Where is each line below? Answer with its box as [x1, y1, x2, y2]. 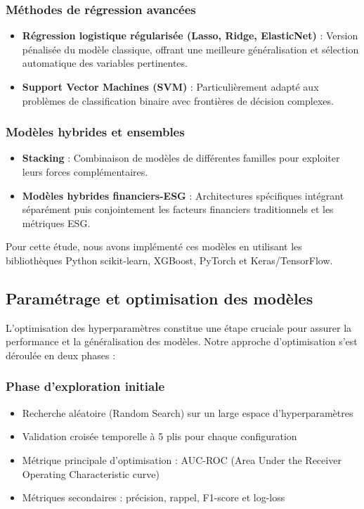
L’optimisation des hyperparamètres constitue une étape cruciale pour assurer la [6, 320, 352, 335]
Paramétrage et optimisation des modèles [6, 287, 313, 309]
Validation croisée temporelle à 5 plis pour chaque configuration [22, 429, 297, 444]
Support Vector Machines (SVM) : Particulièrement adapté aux [22, 79, 319, 94]
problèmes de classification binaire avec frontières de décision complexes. [22, 93, 334, 108]
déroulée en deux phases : [6, 347, 116, 362]
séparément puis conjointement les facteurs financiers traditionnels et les [22, 202, 334, 217]
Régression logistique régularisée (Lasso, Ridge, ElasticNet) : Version [22, 28, 358, 43]
